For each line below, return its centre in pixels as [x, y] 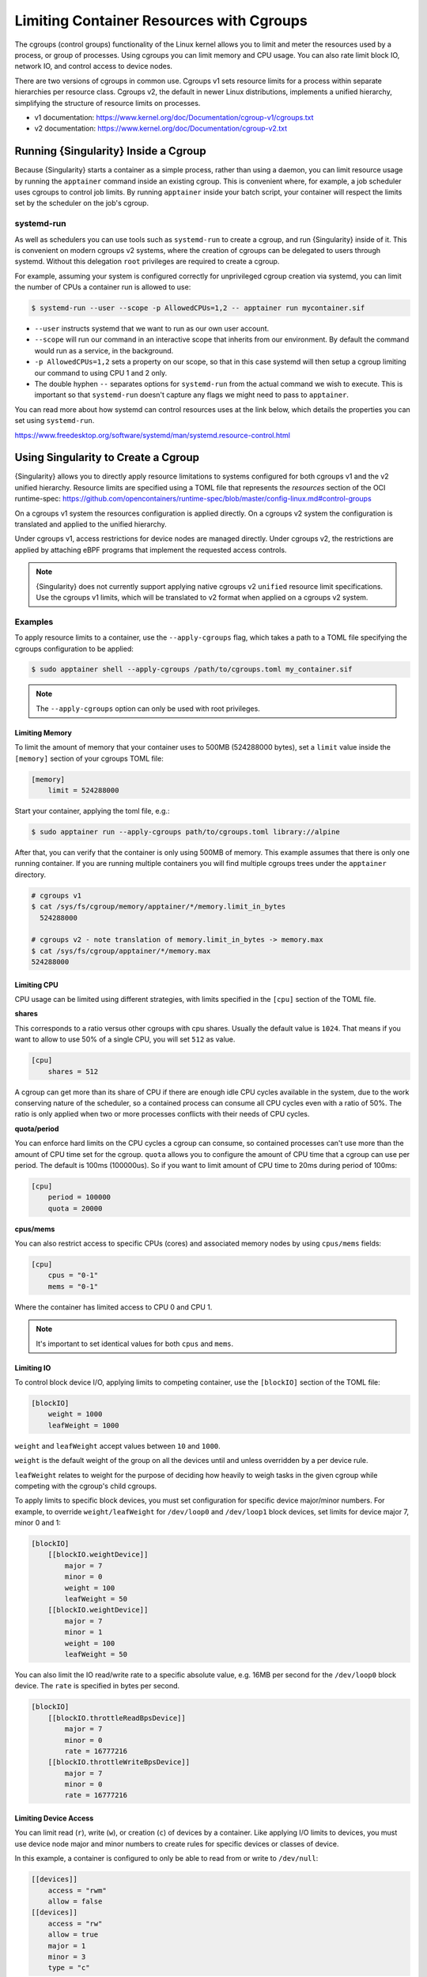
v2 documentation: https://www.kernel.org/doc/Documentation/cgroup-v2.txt [161, 129]
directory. [30, 875]
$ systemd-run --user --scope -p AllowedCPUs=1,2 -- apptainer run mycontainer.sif [198, 308]
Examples [34, 622]
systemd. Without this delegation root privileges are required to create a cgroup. [147, 262]
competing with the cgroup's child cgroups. [86, 1486]
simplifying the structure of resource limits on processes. [108, 103]
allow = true [73, 1935]
